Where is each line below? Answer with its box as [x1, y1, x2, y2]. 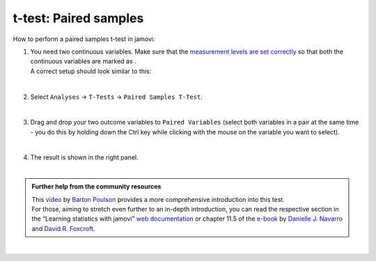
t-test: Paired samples [13, 10, 144, 26]
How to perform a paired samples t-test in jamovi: [13, 35, 156, 43]
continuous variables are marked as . [30, 57, 136, 65]
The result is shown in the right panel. [30, 153, 139, 161]
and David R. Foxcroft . [31, 224, 95, 232]
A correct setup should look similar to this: [30, 67, 152, 75]
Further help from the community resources [31, 182, 162, 191]
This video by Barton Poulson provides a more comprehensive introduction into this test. [31, 195, 285, 203]
